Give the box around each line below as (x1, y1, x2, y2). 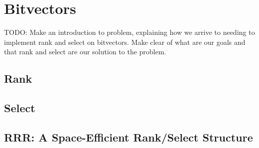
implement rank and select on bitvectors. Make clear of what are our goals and (4, 36, 245, 47)
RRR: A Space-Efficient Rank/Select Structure (4, 129, 253, 145)
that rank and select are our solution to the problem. (4, 46, 166, 57)
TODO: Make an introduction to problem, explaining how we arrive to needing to (4, 27, 255, 37)
